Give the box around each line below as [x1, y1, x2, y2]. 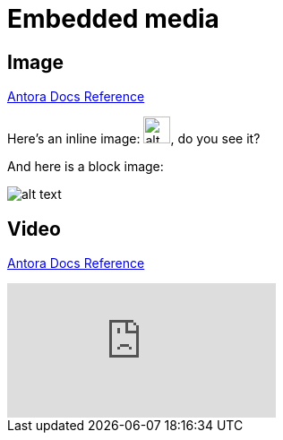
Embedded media [7, 4, 219, 34]
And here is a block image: [7, 159, 164, 175]
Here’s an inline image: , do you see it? [7, 131, 261, 147]
